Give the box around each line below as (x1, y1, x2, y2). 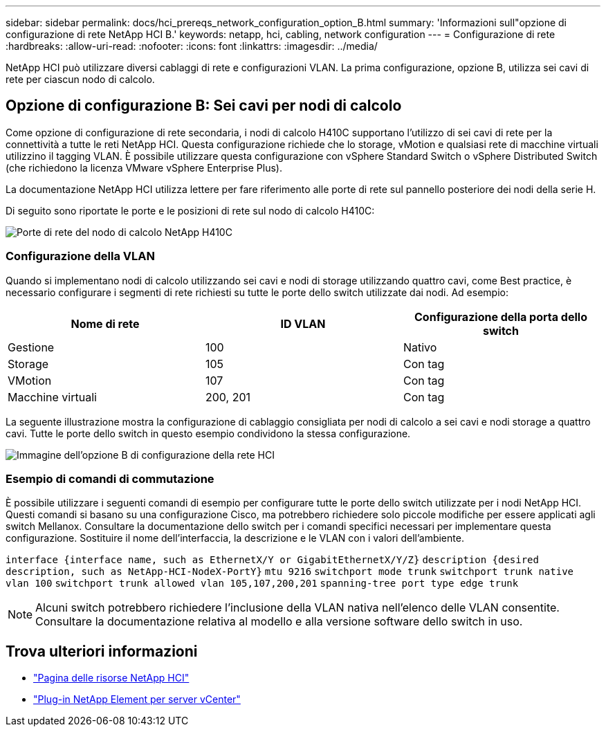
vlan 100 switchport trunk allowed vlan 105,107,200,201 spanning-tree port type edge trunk (6, 578, 519, 589)
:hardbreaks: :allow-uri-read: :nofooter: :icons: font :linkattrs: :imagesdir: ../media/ (6, 40, 378, 52)
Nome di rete (71, 316, 140, 331)
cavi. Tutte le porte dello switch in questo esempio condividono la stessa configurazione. (6, 427, 411, 439)
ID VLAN (280, 316, 326, 331)
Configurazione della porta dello (414, 309, 587, 324)
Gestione (8, 340, 55, 354)
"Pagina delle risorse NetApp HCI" (33, 672, 190, 684)
